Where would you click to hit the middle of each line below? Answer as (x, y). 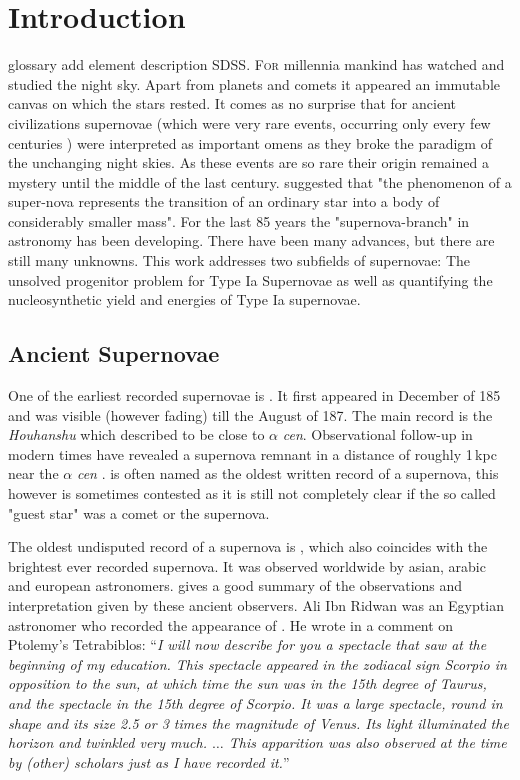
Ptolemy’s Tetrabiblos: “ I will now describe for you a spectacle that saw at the (247, 644)
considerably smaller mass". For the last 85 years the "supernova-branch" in (239, 220)
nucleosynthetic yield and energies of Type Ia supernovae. (184, 299)
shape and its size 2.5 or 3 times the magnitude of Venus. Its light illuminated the (258, 722)
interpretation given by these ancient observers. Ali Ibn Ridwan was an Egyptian (256, 604)
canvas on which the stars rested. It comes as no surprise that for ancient (232, 103)
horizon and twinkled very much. (107, 742)
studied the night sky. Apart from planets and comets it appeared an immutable (254, 83)
